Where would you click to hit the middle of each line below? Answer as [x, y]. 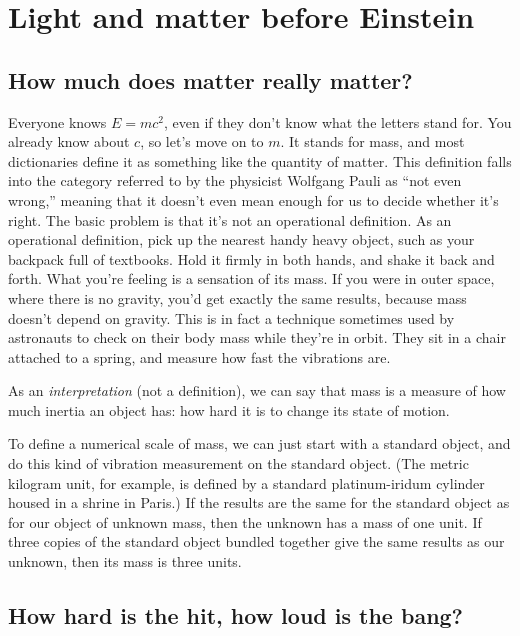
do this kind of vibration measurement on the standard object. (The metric [238, 463]
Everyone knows [57, 121]
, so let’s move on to [202, 141]
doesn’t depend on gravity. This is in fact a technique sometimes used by [231, 317]
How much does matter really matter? [210, 79]
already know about [69, 141]
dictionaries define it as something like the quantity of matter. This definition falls [260, 160]
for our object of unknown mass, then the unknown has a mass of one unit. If [245, 521]
